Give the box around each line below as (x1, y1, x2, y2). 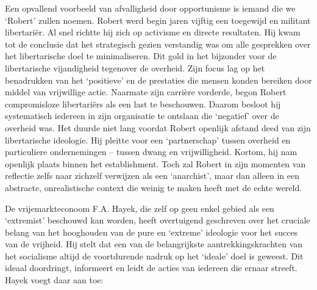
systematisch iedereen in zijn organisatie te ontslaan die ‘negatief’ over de (5, 109, 279, 122)
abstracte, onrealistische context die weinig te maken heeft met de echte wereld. (5, 181, 302, 194)
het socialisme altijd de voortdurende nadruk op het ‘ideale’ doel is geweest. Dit (5, 249, 304, 262)
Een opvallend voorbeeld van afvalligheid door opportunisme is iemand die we (5, 2, 296, 14)
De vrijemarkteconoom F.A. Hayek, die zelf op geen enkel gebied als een (5, 201, 274, 214)
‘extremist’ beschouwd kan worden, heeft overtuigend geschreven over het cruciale (5, 214, 310, 227)
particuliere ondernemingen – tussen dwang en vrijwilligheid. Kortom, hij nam (5, 145, 297, 158)
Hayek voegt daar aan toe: (5, 274, 104, 286)
